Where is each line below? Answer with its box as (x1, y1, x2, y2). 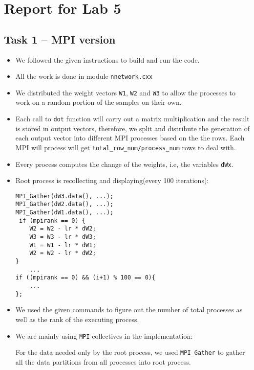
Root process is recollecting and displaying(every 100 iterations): (15, 175, 209, 185)
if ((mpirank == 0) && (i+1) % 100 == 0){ (15, 274, 156, 281)
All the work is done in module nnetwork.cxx (15, 71, 153, 81)
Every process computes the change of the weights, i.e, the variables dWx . (15, 159, 233, 169)
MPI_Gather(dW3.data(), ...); (15, 192, 114, 200)
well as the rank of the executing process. (15, 314, 139, 324)
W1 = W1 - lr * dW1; (29, 241, 96, 249)
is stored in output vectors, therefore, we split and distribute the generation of (15, 123, 250, 133)
